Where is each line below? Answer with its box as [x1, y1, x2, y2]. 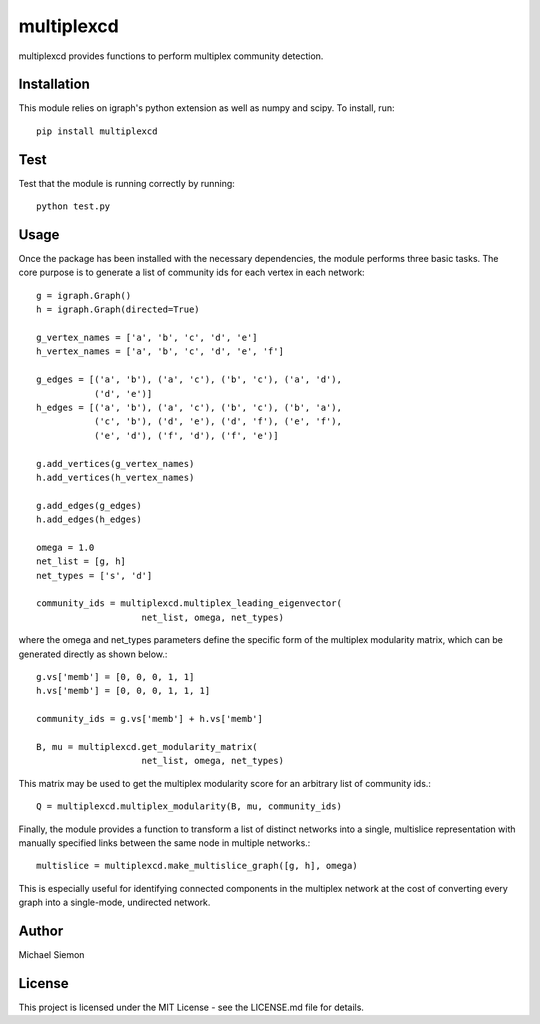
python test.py [36, 201, 111, 212]
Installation [18, 76, 90, 93]
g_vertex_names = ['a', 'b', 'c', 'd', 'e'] [36, 332, 259, 343]
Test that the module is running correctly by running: [18, 177, 235, 189]
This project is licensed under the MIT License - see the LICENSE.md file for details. [18, 1001, 365, 1013]
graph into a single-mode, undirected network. [18, 896, 211, 909]
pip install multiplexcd [36, 125, 158, 137]
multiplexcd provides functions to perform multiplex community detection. [18, 50, 324, 62]
